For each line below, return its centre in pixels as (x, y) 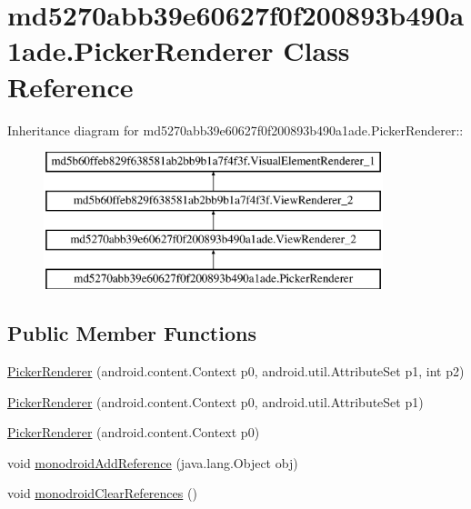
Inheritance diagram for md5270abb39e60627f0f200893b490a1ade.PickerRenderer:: (235, 130)
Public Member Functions (132, 333)
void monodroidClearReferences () (102, 493)
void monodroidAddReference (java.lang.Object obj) (153, 462)
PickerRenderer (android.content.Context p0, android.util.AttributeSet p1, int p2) (236, 371)
